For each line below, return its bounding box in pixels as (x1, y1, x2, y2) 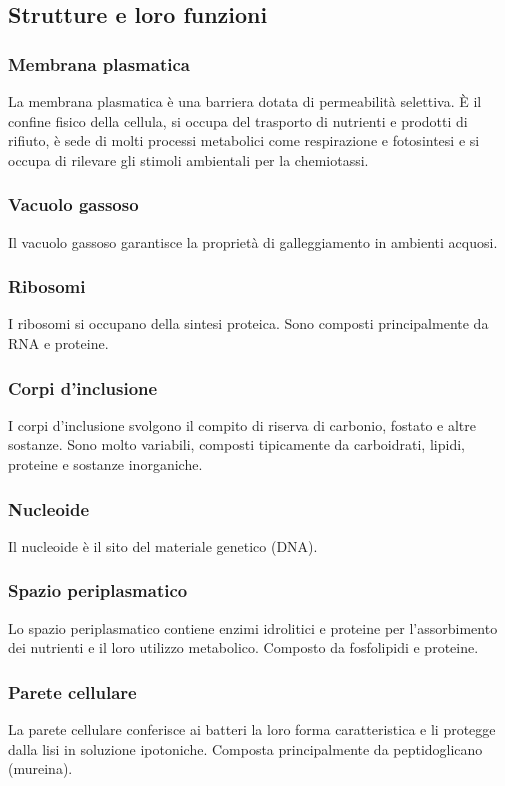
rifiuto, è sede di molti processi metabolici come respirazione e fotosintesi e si (8, 130, 480, 151)
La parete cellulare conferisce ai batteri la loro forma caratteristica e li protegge (8, 719, 496, 740)
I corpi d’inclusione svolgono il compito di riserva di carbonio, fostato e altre (8, 414, 476, 435)
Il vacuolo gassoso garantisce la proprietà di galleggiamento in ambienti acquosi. (8, 231, 498, 252)
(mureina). (8, 758, 73, 779)
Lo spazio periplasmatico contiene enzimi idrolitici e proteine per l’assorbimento (8, 617, 498, 638)
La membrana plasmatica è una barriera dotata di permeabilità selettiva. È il (8, 91, 482, 111)
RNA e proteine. (8, 333, 109, 353)
